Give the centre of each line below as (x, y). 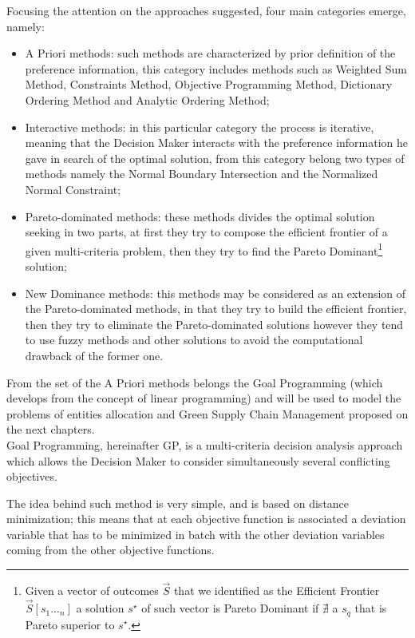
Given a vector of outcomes (92, 590)
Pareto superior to (70, 624)
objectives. (32, 476)
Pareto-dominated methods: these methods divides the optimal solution (200, 216)
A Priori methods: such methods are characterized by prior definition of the (210, 53)
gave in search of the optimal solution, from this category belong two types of (215, 158)
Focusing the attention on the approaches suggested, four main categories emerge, (206, 10)
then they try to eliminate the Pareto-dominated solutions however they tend (214, 324)
